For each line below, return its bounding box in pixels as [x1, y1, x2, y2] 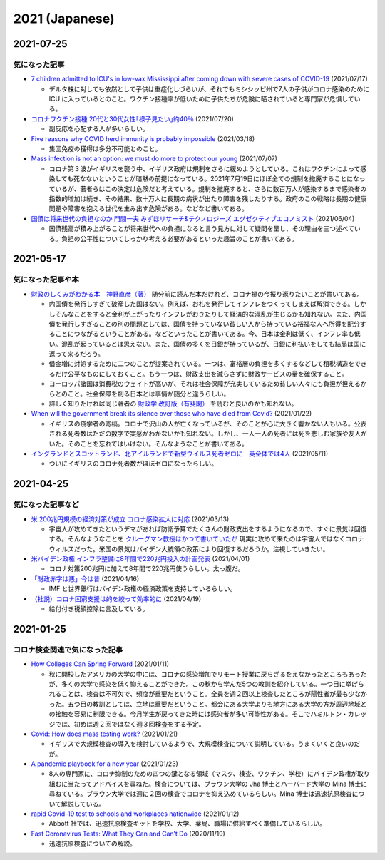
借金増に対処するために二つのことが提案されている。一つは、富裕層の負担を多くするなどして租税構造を [48, 359, 355, 368]
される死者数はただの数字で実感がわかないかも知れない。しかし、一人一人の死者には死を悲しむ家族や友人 [48, 429, 361, 438]
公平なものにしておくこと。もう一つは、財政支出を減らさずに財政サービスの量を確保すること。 [67, 369, 349, 378]
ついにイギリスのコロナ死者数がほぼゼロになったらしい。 [48, 459, 217, 468]
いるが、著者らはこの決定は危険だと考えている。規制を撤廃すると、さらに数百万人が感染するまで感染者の [54, 184, 367, 193]
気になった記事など [13, 500, 80, 510]
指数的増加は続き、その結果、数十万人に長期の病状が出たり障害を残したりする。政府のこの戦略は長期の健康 [48, 195, 367, 203]
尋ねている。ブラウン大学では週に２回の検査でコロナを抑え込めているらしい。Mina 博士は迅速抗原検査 [48, 789, 353, 798]
